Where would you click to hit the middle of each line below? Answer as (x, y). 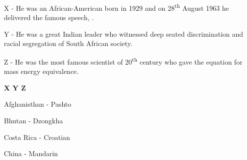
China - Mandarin (31, 153)
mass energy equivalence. (41, 71)
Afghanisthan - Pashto (38, 104)
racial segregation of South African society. (68, 43)
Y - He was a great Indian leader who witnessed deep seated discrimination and (124, 34)
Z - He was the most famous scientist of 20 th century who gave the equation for (123, 61)
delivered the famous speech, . (49, 17)
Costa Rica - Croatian (37, 137)
